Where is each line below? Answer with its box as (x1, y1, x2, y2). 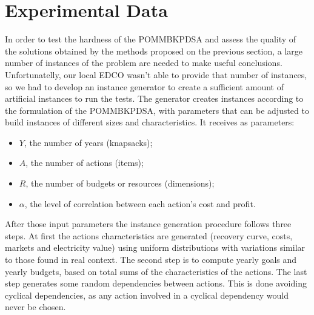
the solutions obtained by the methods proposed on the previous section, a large (5, 44, 302, 57)
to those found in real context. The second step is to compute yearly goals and (5, 253, 297, 266)
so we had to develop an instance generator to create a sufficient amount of (5, 80, 284, 93)
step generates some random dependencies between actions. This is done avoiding (5, 277, 307, 290)
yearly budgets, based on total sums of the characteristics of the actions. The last (5, 265, 307, 277)
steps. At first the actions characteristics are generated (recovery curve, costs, (5, 229, 293, 242)
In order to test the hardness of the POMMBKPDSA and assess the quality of (5, 33, 296, 45)
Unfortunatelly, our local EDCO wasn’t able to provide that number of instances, (5, 68, 307, 81)
